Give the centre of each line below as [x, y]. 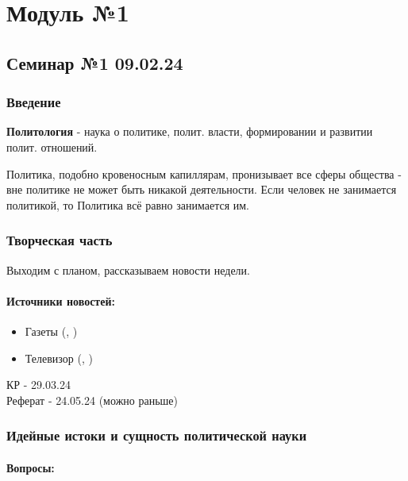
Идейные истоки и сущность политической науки [157, 435]
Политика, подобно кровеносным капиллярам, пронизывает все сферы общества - [204, 173]
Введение [34, 102]
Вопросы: [31, 467]
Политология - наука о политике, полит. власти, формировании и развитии [190, 131]
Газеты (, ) [51, 331]
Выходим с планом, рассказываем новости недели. [128, 269]
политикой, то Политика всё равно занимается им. [128, 204]
